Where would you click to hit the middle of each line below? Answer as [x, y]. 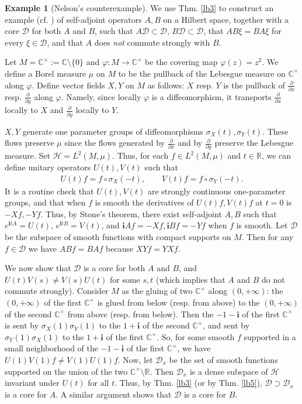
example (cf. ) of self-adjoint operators [73, 19]
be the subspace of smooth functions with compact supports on [118, 237]
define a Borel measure [46, 73]
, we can [276, 155]
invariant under [32, 383]
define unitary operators [48, 167]
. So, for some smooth [196, 336]
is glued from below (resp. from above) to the [178, 302]
